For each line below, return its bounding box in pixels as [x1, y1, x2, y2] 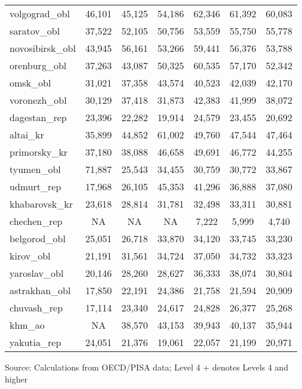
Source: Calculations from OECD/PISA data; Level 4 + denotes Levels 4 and [5, 361, 288, 373]
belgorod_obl [10, 231, 66, 245]
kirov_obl [10, 249, 51, 263]
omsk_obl [10, 76, 51, 89]
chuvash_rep [10, 301, 63, 314]
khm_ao [10, 318, 45, 332]
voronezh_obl [10, 93, 67, 107]
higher [5, 372, 28, 385]
